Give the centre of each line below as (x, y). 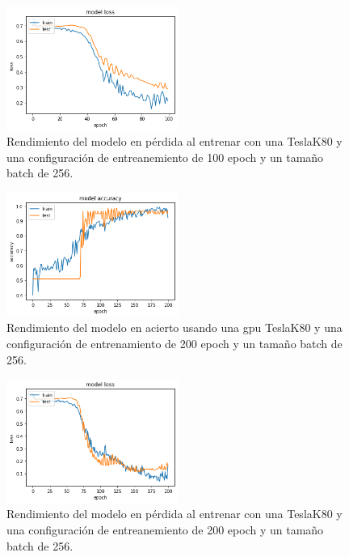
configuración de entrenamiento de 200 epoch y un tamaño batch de (174, 343)
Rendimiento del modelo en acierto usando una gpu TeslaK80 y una (174, 327)
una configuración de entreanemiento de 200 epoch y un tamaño (165, 529)
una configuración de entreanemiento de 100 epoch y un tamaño (165, 157)
